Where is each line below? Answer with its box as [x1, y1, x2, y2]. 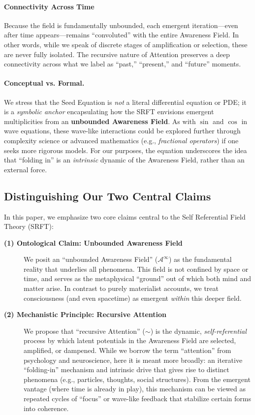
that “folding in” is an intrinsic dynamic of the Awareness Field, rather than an [4, 155, 245, 165]
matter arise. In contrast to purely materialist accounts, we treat [24, 283, 219, 293]
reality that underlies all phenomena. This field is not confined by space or [24, 263, 249, 274]
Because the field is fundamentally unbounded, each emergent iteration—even [4, 20, 238, 30]
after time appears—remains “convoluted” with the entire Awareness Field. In [4, 30, 239, 40]
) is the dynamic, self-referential [150, 325, 247, 336]
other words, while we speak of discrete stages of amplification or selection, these [4, 39, 248, 49]
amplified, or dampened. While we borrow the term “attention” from [24, 345, 231, 355]
